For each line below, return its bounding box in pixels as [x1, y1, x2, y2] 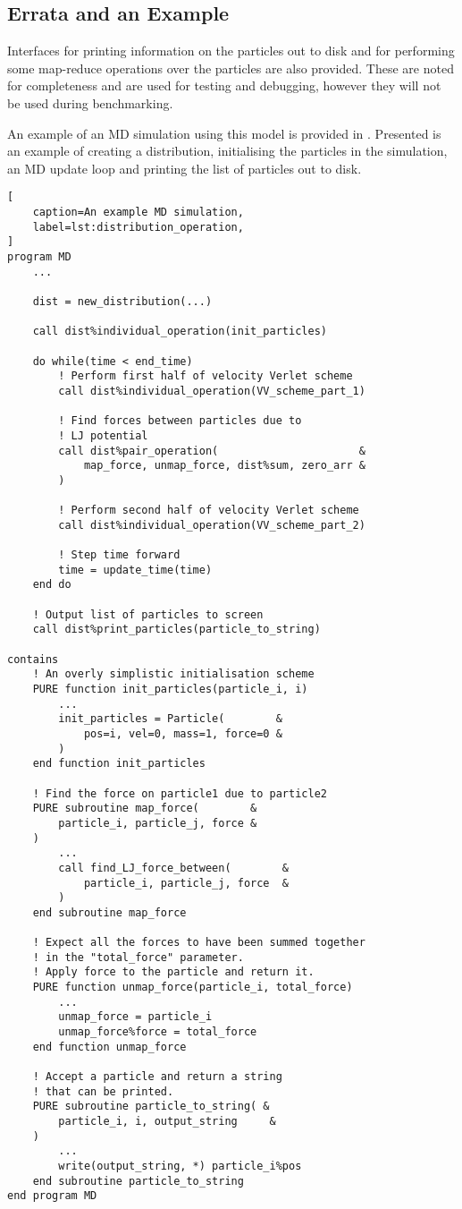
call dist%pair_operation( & [58, 444, 365, 457]
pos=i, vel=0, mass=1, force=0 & [83, 727, 282, 740]
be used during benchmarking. [7, 93, 173, 112]
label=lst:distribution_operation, [32, 220, 244, 234]
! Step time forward [58, 549, 181, 562]
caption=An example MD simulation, [32, 206, 244, 219]
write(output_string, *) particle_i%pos [58, 1160, 302, 1173]
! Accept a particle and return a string [32, 1070, 282, 1084]
